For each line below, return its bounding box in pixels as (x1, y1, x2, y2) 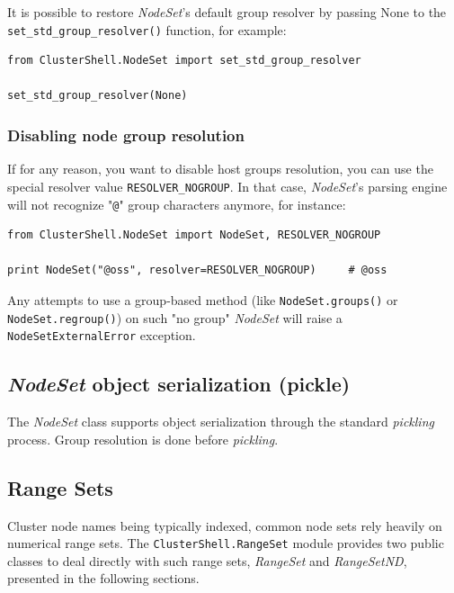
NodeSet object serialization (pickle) (7, 370, 351, 398)
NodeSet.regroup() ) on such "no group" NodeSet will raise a (7, 308, 343, 327)
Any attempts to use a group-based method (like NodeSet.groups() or (7, 290, 398, 309)
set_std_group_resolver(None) (7, 89, 188, 103)
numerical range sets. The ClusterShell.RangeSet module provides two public (7, 534, 444, 553)
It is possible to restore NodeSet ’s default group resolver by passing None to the (7, 3, 447, 21)
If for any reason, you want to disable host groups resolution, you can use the (7, 159, 433, 178)
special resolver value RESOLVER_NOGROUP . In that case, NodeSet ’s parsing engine (7, 176, 448, 195)
